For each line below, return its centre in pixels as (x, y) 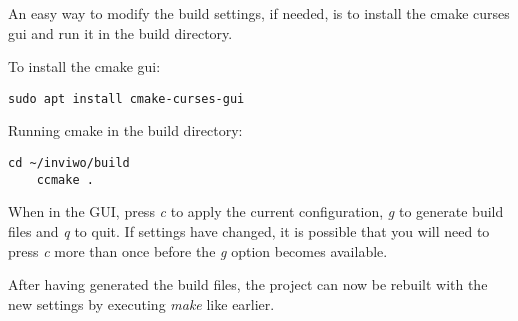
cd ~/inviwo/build (69, 163)
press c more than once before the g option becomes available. (198, 250)
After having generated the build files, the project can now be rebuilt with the (248, 284)
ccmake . (65, 179)
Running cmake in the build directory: (125, 130)
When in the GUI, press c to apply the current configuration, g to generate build (256, 211)
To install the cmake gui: (84, 66)
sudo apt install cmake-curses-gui (126, 98)
